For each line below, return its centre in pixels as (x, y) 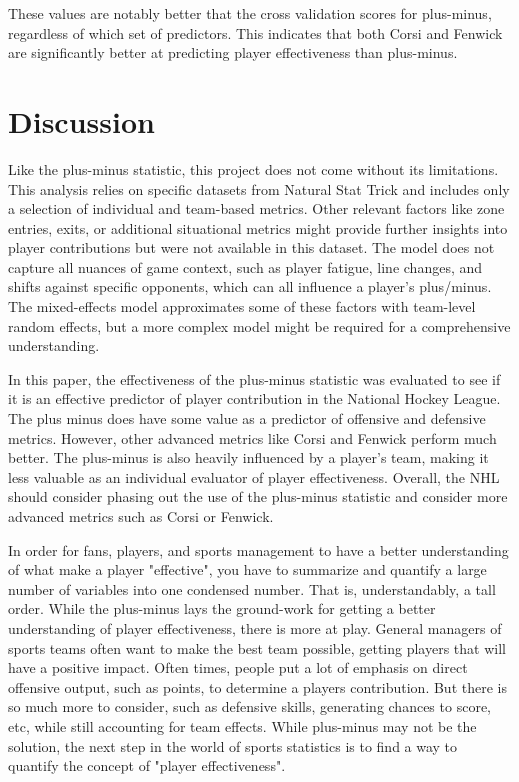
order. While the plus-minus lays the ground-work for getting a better (222, 608)
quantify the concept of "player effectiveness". (147, 765)
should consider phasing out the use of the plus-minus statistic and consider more (258, 496)
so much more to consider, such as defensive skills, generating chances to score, (249, 706)
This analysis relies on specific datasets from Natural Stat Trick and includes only (259, 188)
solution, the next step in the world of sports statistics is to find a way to (233, 745)
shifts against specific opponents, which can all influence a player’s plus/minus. (250, 286)
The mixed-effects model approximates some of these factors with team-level (242, 306)
